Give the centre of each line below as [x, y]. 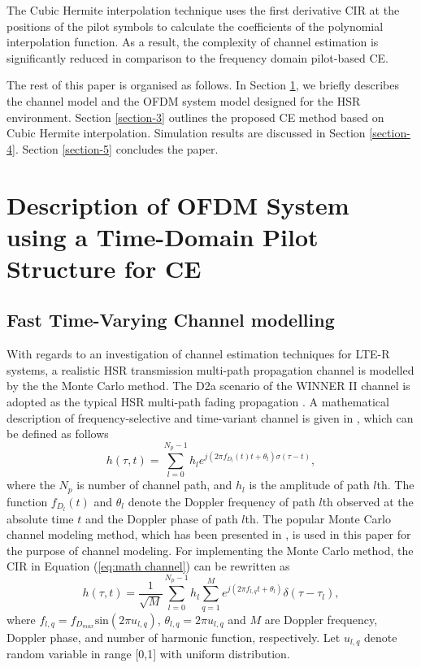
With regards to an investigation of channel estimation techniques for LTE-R [198, 354]
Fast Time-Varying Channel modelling [171, 320]
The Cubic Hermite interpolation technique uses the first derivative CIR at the [203, 10]
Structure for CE [104, 268]
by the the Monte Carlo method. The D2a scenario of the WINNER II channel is [208, 386]
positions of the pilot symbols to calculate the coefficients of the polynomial [195, 26]
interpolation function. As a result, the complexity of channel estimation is [193, 42]
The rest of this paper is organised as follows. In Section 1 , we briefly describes [203, 85]
